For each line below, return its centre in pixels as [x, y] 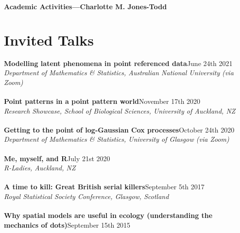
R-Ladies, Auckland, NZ [40, 168]
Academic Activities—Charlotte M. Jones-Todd [86, 6]
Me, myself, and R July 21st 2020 [57, 158]
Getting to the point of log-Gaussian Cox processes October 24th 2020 [119, 129]
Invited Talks [49, 40]
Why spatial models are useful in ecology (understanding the [108, 215]
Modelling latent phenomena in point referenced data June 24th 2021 [118, 63]
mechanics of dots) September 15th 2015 [67, 225]
